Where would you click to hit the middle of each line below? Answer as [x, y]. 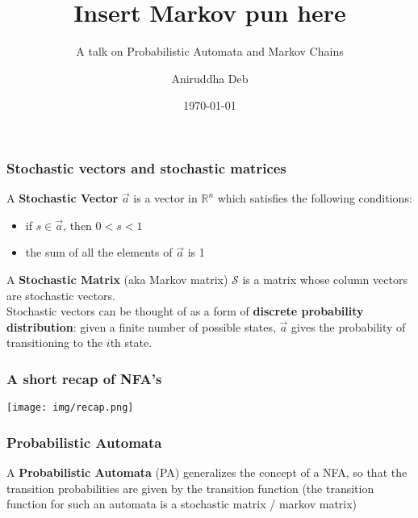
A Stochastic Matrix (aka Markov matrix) [117, 279]
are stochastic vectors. [61, 295]
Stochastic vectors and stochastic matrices [146, 167]
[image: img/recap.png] [70, 408]
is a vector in [165, 198]
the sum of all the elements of [99, 252]
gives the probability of [349, 326]
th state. [131, 343]
